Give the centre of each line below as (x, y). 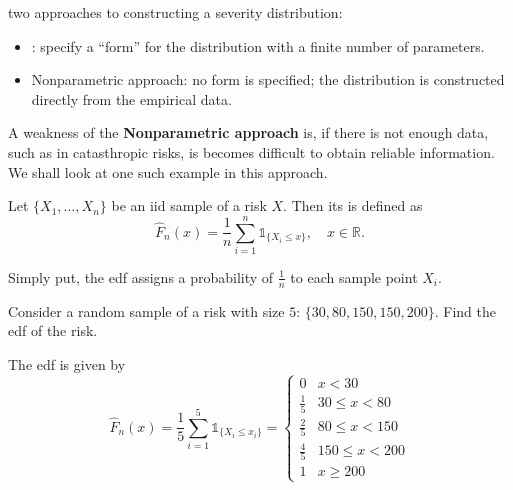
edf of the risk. (53, 330)
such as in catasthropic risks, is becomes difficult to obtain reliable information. (251, 151)
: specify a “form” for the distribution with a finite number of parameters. (258, 45)
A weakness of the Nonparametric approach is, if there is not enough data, (248, 132)
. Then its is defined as (353, 205)
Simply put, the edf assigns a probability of (141, 276)
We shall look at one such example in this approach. (168, 171)
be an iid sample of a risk (189, 205)
